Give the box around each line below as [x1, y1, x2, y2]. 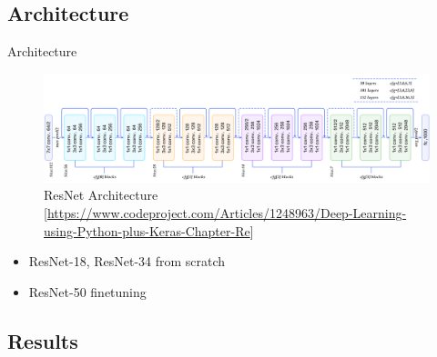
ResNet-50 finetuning [28, 282, 147, 301]
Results [7, 326, 78, 354]
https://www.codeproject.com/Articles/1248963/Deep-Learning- [46, 203, 407, 223]
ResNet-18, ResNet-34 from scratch [28, 252, 226, 271]
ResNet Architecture [44, 185, 158, 204]
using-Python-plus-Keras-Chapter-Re [44, 221, 250, 240]
